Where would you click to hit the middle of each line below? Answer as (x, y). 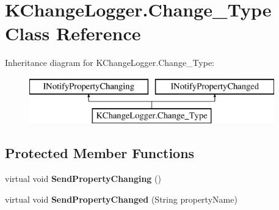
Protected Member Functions (100, 153)
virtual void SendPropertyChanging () (83, 179)
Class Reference (73, 33)
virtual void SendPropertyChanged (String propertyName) (121, 199)
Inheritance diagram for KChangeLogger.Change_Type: (110, 63)
